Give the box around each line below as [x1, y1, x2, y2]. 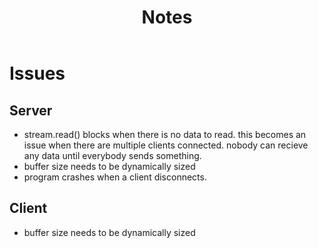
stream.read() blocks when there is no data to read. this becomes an [23, 129, 307, 140]
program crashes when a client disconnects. [23, 171, 207, 183]
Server [9, 102, 53, 119]
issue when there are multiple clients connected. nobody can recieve [23, 139, 309, 151]
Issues [9, 62, 66, 85]
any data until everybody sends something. [23, 150, 202, 161]
